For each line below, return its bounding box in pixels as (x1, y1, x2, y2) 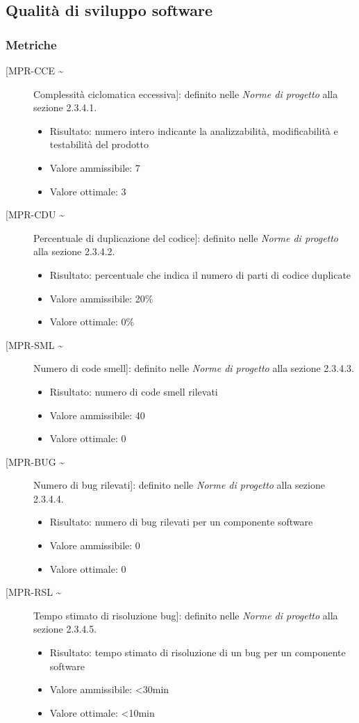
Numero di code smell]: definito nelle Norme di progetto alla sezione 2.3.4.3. (33, 361, 354, 375)
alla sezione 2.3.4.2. (33, 244, 115, 259)
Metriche (6, 35, 57, 53)
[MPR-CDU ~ (6, 207, 65, 222)
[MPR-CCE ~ (6, 63, 64, 77)
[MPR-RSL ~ (6, 585, 62, 599)
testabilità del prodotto (49, 137, 149, 152)
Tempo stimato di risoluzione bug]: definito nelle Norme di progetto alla (33, 608, 338, 622)
